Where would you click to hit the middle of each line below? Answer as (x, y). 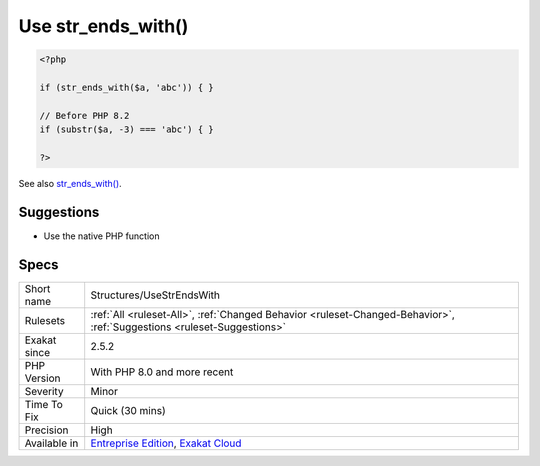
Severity (44, 391)
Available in (51, 443)
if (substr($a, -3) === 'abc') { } (126, 129)
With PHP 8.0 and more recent (162, 372)
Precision (46, 430)
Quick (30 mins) (128, 410)
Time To (44, 404)
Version (42, 378)
